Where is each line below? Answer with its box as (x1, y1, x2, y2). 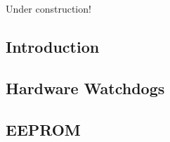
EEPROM (6, 118, 81, 140)
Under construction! (6, 1, 91, 16)
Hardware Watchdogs (6, 77, 165, 98)
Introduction (6, 36, 100, 58)
